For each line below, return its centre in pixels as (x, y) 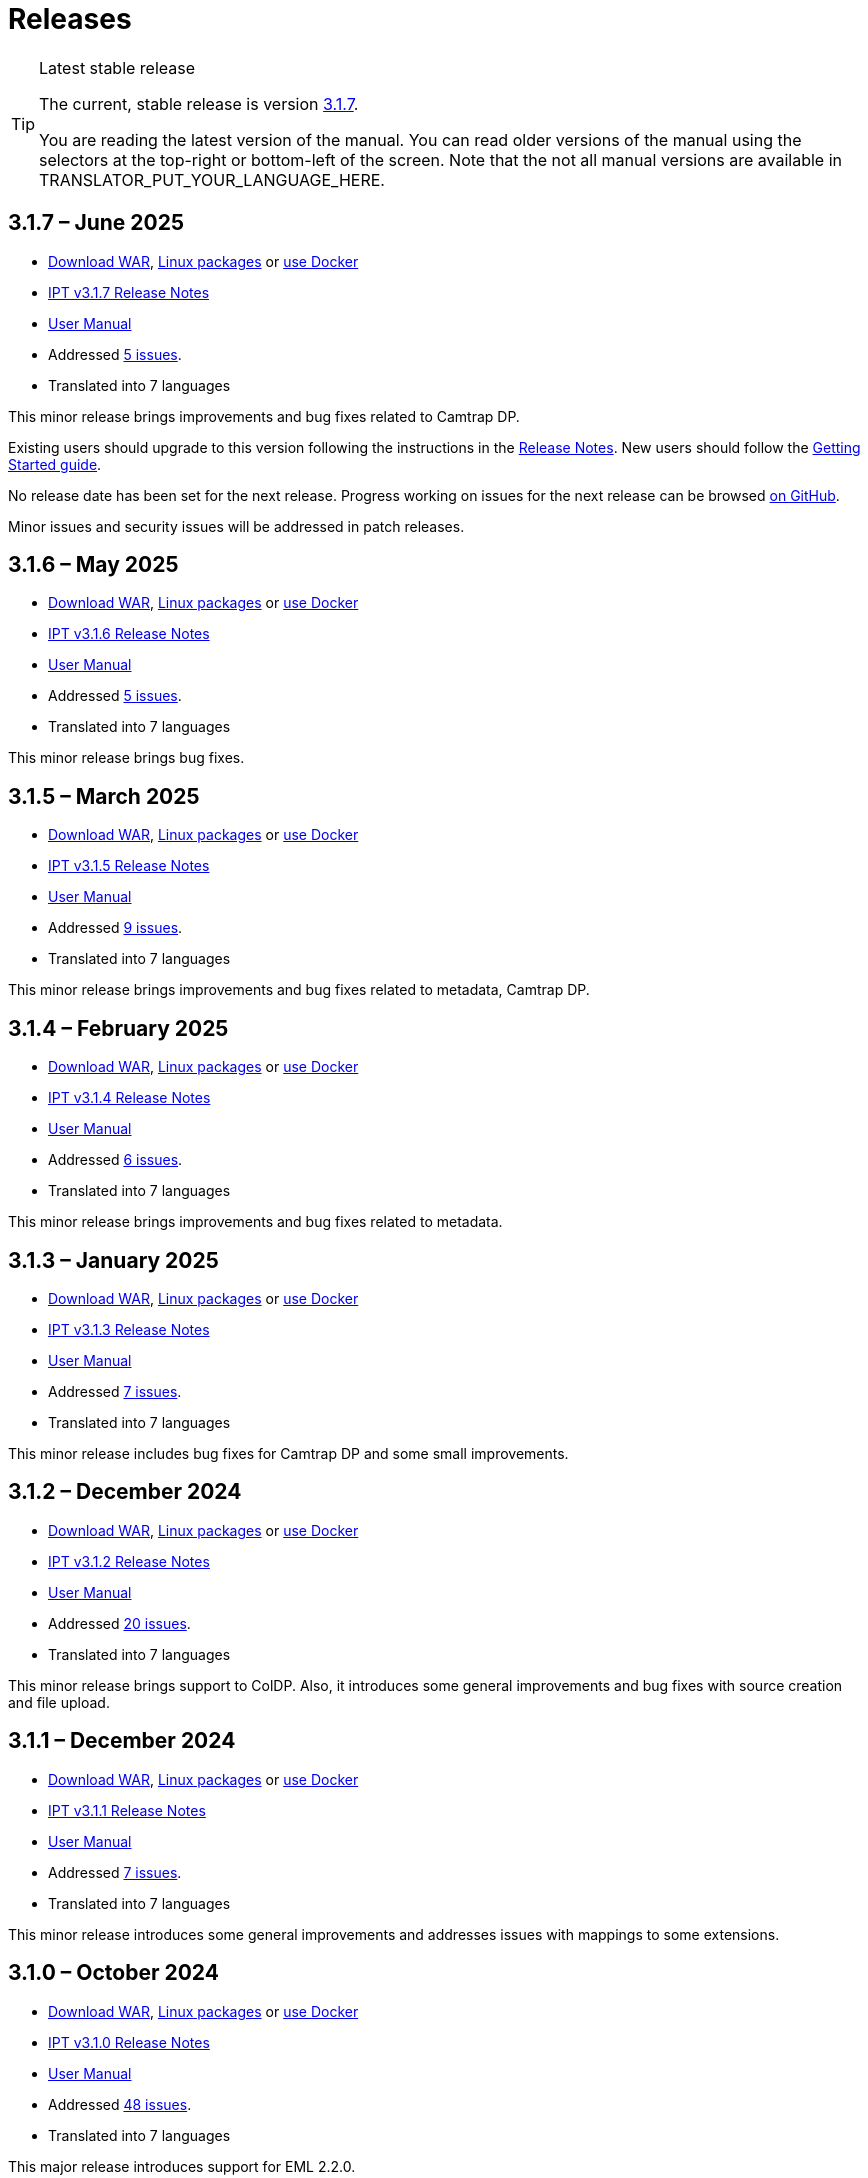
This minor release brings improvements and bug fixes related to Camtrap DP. (264, 416)
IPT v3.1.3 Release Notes (129, 1329)
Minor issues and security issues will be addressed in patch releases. (236, 526)
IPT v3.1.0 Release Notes (129, 2042)
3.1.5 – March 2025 (104, 796)
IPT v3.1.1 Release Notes (127, 1810)
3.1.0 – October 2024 (113, 1973)
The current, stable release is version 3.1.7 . (199, 103)
